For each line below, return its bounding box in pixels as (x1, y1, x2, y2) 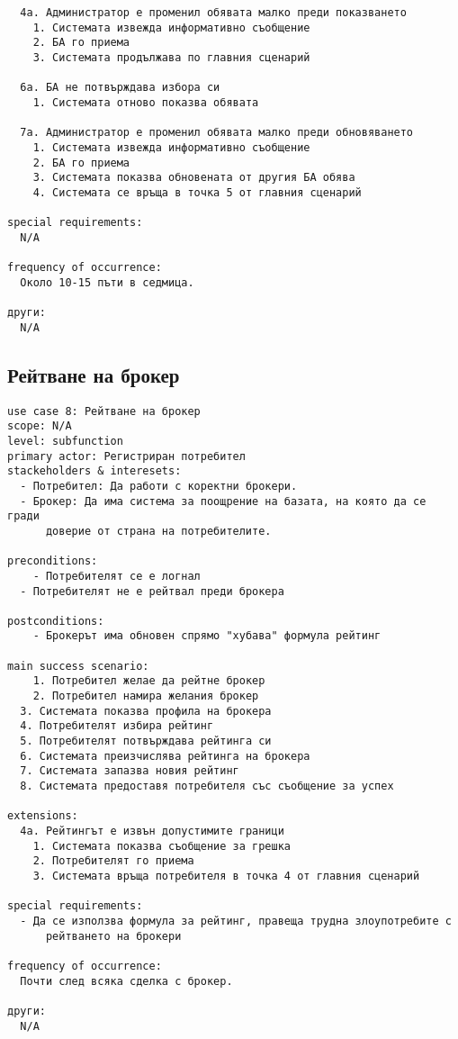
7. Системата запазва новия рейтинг (20, 764, 239, 778)
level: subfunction (7, 434, 123, 447)
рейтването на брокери (45, 929, 182, 943)
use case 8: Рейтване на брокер (7, 404, 201, 418)
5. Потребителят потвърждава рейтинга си (20, 735, 272, 748)
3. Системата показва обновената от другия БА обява (32, 171, 355, 185)
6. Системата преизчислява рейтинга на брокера (20, 749, 310, 763)
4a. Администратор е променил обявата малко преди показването (20, 6, 407, 19)
